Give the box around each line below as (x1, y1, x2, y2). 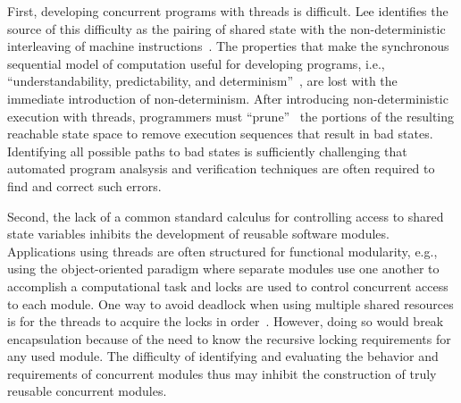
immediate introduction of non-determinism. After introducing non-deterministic (7, 88, 448, 107)
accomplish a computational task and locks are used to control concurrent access (7, 276, 448, 295)
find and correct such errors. (7, 176, 162, 195)
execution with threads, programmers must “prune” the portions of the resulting (7, 106, 455, 125)
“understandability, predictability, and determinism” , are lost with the (7, 71, 398, 90)
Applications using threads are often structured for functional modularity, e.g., (7, 241, 438, 260)
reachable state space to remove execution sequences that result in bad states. (7, 124, 433, 143)
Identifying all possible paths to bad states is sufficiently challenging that (7, 141, 407, 160)
